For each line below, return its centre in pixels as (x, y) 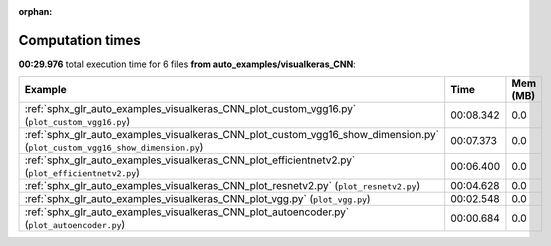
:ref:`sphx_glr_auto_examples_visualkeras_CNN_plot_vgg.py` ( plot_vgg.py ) (197, 199)
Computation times (79, 40)
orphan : (35, 11)
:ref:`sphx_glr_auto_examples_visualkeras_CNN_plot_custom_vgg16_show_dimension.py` (232, 135)
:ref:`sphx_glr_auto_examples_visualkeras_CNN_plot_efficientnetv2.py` (190, 160)
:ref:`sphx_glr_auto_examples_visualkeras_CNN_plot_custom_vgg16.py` (190, 109)
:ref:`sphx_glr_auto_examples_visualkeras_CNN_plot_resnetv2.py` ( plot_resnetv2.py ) (222, 186)
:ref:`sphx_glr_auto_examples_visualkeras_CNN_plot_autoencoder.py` (187, 212)
